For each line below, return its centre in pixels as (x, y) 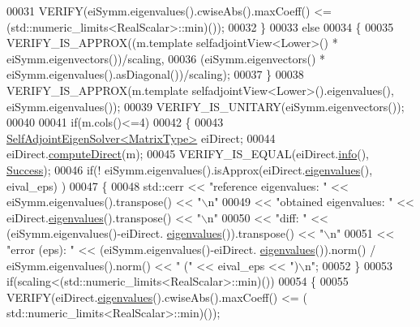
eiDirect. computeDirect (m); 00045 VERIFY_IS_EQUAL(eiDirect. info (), (188, 154)
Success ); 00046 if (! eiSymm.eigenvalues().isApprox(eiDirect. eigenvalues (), (190, 169)
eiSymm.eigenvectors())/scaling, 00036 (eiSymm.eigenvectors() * (166, 58)
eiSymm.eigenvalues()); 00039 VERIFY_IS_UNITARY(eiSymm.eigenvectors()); (206, 106)
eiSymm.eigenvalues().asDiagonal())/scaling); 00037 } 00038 (155, 74)
